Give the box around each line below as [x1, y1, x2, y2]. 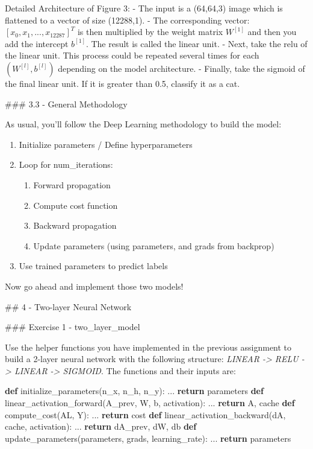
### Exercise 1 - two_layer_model [5, 320, 140, 333]
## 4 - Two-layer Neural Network [5, 300, 132, 313]
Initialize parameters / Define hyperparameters [19, 138, 193, 150]
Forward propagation [33, 178, 111, 191]
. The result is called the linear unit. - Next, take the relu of [85, 37, 308, 49]
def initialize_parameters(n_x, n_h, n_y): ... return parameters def [5, 384, 264, 397]
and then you [247, 25, 297, 38]
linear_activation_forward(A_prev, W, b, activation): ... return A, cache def [5, 396, 295, 409]
